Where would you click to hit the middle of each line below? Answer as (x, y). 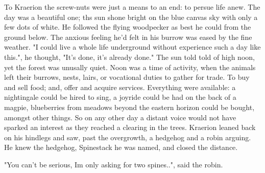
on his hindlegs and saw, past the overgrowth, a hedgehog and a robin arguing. (128, 137)
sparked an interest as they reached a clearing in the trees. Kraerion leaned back (130, 127)
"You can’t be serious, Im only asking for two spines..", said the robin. (114, 164)
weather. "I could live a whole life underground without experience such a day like (132, 47)
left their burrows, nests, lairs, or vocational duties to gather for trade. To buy (127, 77)
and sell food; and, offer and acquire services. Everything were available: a (120, 87)
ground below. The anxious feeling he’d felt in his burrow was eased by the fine (128, 37)
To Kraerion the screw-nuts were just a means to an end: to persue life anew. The (132, 7)
